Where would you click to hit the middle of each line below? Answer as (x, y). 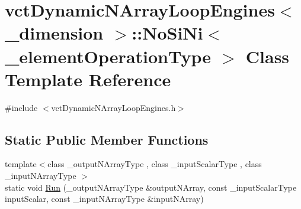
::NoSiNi (167, 33)
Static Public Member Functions (107, 139)
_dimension (54, 33)
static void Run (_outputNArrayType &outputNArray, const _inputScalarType (151, 187)
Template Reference (88, 79)
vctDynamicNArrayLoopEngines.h (113, 107)
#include (21, 107)
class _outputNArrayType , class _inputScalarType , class (155, 164)
